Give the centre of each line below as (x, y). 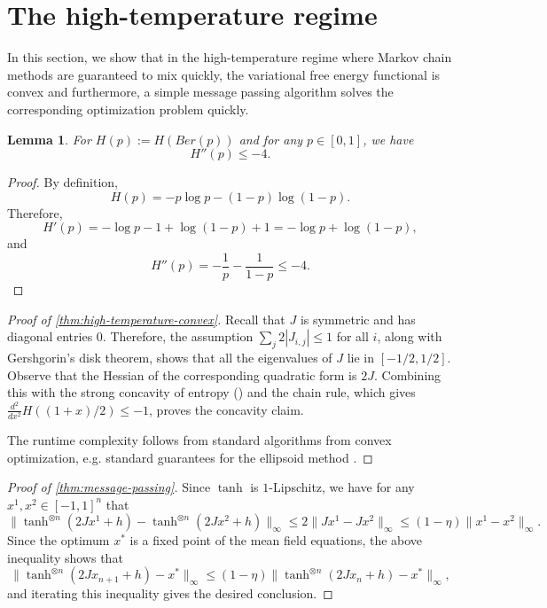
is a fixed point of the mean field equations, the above (276, 540)
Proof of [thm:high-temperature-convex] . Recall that (146, 319)
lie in (361, 357)
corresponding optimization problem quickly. (128, 109)
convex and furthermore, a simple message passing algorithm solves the (200, 92)
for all (352, 336)
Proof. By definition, (63, 182)
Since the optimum (59, 540)
